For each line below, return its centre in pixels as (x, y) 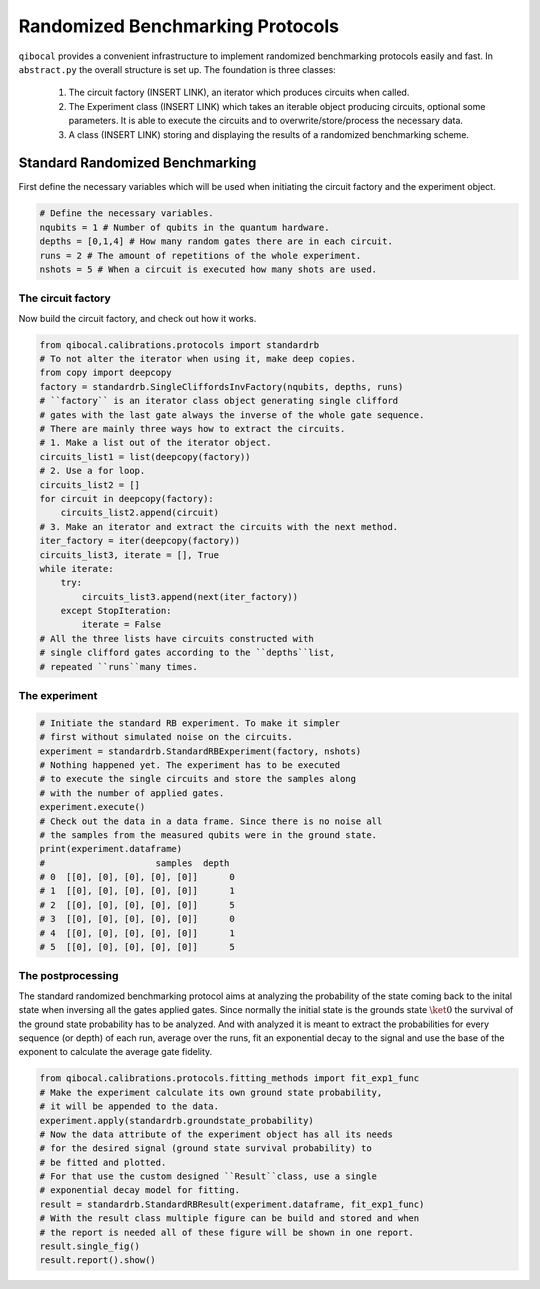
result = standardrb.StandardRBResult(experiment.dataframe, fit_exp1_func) (232, 1204)
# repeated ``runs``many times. (119, 666)
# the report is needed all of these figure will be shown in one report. (227, 1232)
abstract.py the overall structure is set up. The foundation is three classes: (177, 69)
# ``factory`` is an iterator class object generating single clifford (219, 401)
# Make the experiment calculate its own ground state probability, (211, 1092)
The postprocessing (68, 976)
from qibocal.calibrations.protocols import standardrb (179, 344)
